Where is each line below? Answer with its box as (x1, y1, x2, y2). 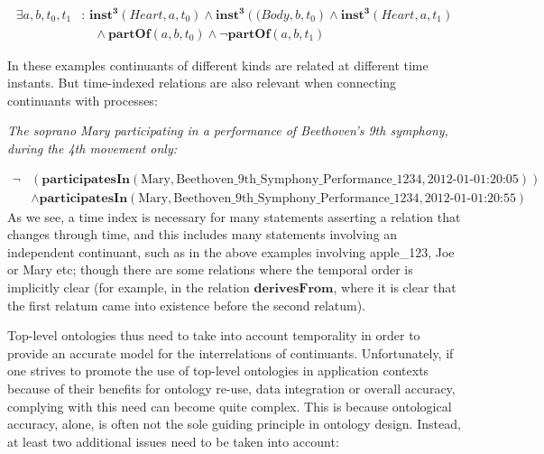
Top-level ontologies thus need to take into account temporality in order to (7, 326, 420, 345)
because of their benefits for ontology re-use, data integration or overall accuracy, (7, 378, 456, 397)
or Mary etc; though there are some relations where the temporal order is (7, 260, 413, 279)
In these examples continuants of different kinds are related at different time (7, 55, 429, 74)
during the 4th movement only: (7, 138, 178, 157)
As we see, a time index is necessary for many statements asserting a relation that (7, 207, 461, 226)
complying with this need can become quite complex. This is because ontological (7, 396, 452, 415)
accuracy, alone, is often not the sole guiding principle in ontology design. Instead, (7, 414, 461, 433)
